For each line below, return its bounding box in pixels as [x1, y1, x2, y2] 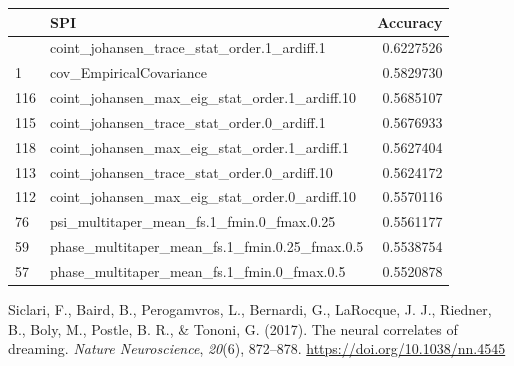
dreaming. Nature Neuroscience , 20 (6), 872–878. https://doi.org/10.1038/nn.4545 [8, 338, 506, 359]
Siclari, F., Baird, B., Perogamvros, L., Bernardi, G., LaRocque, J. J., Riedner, [8, 299, 492, 320]
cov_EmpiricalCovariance [50, 62, 207, 83]
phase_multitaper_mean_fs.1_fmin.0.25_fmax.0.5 [50, 236, 364, 257]
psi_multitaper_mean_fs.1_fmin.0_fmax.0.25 [50, 211, 336, 232]
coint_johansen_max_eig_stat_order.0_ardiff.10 [50, 186, 356, 207]
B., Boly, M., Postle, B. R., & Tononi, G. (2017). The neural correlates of [8, 318, 458, 339]
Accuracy [377, 11, 443, 32]
